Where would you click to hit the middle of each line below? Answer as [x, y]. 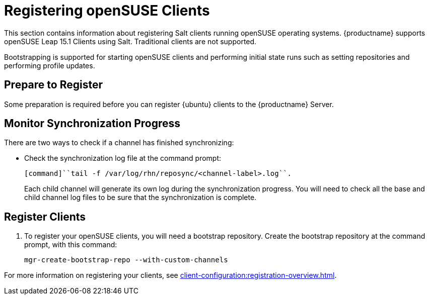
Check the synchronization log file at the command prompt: [123, 158]
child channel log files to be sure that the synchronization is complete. [140, 197]
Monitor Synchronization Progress [92, 124]
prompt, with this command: [71, 245]
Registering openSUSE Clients [107, 11]
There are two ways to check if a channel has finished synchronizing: [119, 143]
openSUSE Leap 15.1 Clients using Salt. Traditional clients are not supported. [130, 41]
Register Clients [45, 217]
